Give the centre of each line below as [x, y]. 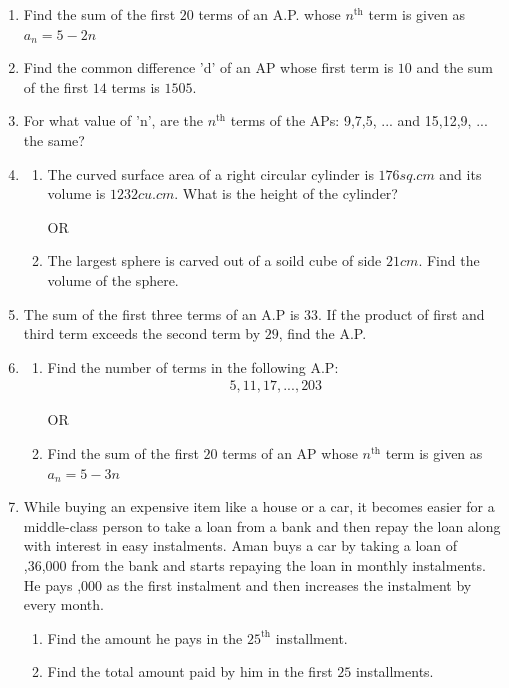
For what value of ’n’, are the [113, 120]
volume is [76, 193]
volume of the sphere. [113, 279]
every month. [63, 604]
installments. [394, 671]
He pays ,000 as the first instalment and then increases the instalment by [247, 584]
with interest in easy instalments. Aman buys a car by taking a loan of [240, 545]
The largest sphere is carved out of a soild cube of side [214, 260]
